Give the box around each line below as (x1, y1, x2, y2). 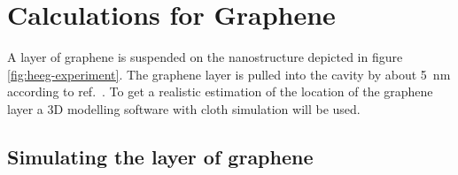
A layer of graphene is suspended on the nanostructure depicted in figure (7, 48, 403, 66)
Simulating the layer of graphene (7, 142, 314, 170)
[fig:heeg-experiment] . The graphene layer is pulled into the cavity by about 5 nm (7, 65, 451, 83)
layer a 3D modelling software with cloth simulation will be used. (7, 99, 361, 118)
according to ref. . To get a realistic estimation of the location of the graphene (7, 82, 433, 101)
